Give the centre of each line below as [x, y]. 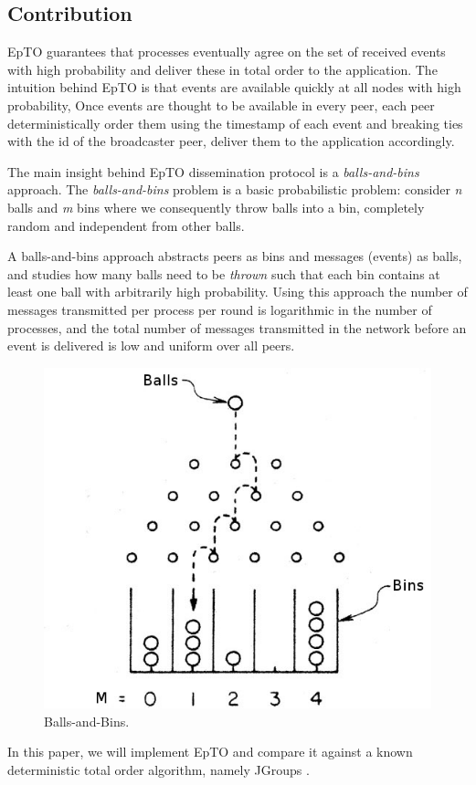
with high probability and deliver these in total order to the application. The [222, 69]
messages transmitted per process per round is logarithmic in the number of [220, 309]
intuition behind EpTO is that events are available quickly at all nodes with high [234, 87]
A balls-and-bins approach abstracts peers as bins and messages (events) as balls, [235, 256]
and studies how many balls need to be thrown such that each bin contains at [224, 273]
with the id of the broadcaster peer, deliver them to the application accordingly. [231, 141]
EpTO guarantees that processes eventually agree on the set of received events [227, 52]
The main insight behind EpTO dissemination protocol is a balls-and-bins [213, 171]
